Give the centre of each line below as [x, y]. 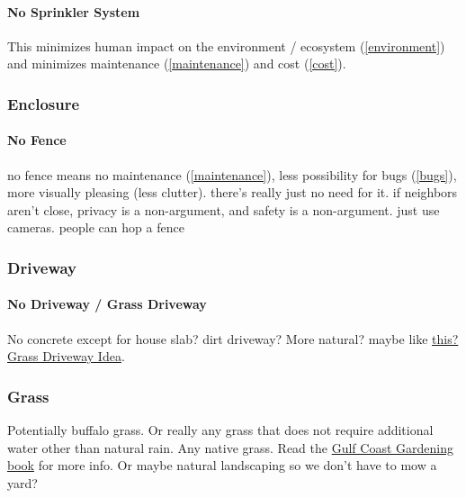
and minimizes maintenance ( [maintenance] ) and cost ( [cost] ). [177, 63]
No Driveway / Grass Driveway [107, 304]
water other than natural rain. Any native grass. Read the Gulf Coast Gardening [230, 447]
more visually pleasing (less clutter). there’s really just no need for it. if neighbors [233, 192]
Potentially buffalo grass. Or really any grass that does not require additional [220, 430]
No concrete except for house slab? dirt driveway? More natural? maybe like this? [233, 338]
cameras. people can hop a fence [96, 227]
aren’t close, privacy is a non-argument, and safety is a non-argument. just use [224, 209]
